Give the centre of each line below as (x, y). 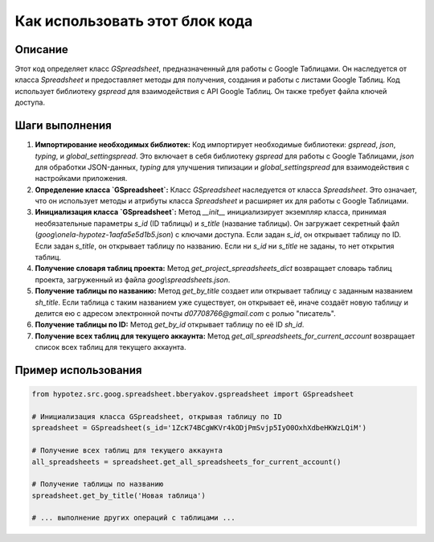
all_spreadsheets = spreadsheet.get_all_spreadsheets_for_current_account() (186, 462)
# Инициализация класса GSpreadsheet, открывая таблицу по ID (157, 417)
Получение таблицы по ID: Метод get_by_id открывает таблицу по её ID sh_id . (170, 325)
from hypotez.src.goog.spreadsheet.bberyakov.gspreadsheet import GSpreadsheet (193, 394)
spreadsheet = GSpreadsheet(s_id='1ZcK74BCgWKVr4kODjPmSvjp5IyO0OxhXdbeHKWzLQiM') (199, 428)
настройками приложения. (81, 179)
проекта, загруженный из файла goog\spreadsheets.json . (133, 279)
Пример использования (78, 370)
